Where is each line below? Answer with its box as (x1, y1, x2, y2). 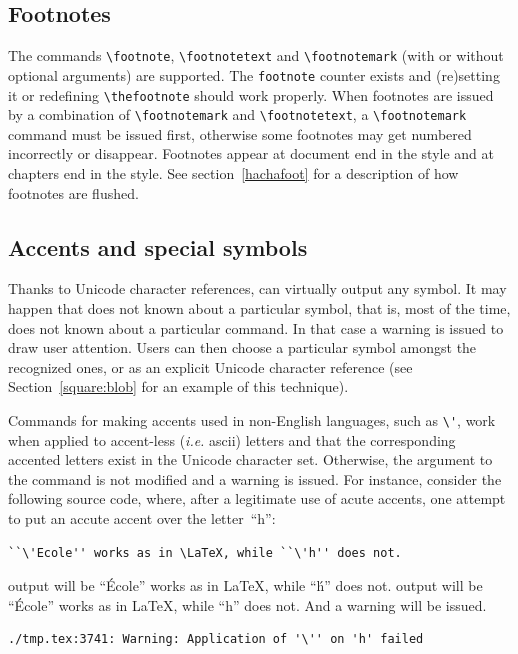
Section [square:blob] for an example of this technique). (8, 376, 349, 397)
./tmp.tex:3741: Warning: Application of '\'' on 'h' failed (8, 632, 424, 647)
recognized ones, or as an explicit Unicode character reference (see (8, 356, 413, 377)
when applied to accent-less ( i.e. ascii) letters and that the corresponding (8, 429, 456, 450)
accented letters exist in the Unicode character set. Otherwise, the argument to (8, 449, 493, 470)
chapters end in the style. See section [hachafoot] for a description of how (8, 163, 459, 184)
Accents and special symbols (8, 231, 308, 262)
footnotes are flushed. (8, 182, 139, 203)
